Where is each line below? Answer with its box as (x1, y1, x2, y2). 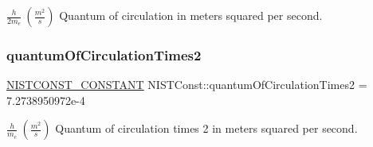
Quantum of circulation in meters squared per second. (59, 7, 323, 23)
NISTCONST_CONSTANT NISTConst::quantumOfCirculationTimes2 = (6, 76, 367, 93)
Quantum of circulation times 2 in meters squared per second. (55, 120, 358, 137)
